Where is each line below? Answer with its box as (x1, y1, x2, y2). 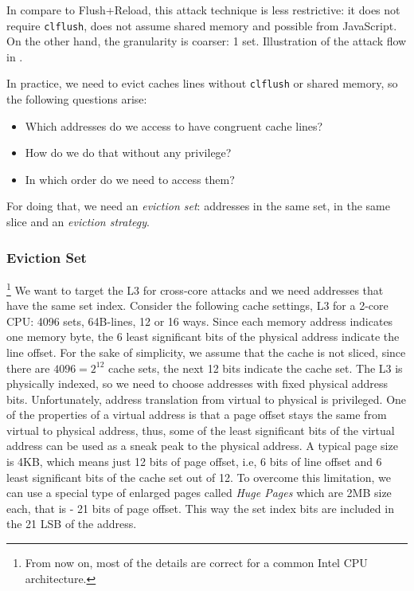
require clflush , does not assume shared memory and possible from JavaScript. (6, 17, 397, 33)
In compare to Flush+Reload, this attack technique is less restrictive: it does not (6, 2, 400, 18)
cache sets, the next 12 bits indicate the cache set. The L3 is (108, 359, 403, 376)
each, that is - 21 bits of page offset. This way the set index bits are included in (6, 499, 394, 516)
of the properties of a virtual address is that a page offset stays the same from (6, 406, 387, 423)
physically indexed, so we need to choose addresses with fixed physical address (6, 375, 389, 392)
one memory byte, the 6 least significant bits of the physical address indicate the (6, 328, 400, 345)
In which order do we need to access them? (25, 170, 235, 187)
